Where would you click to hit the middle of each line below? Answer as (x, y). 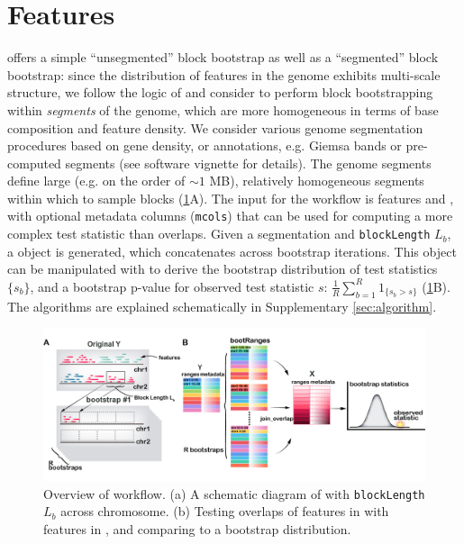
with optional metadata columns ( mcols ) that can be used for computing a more (230, 216)
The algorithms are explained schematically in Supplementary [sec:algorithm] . (222, 306)
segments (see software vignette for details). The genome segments (248, 163)
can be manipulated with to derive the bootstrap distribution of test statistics (223, 269)
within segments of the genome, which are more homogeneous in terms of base (223, 109)
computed (34, 163)
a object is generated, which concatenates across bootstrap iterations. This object (232, 251)
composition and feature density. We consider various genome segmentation (215, 127)
